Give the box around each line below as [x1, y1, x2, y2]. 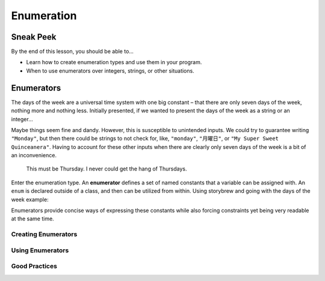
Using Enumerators [11, 246, 69, 255]
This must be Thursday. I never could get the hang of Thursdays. [26, 165, 187, 172]
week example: [11, 196, 49, 203]
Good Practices [11, 262, 57, 270]
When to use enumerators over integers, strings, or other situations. [26, 67, 195, 74]
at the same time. [11, 215, 54, 222]
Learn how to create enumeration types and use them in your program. [26, 59, 202, 66]
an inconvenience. [11, 152, 57, 159]
